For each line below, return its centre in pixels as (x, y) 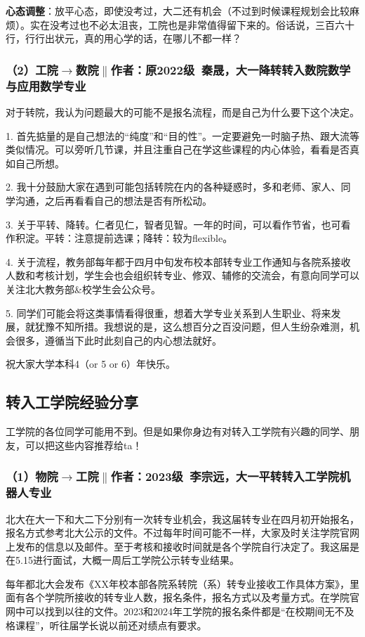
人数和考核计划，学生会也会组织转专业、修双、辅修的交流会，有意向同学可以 (182, 275)
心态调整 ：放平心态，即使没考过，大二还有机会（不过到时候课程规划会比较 (178, 11)
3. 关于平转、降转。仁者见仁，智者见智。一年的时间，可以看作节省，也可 (173, 224)
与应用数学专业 (46, 85)
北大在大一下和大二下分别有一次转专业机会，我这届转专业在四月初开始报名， (182, 519)
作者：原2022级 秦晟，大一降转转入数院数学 (231, 69)
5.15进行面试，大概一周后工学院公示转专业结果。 (127, 560)
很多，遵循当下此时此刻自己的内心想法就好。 (118, 340)
